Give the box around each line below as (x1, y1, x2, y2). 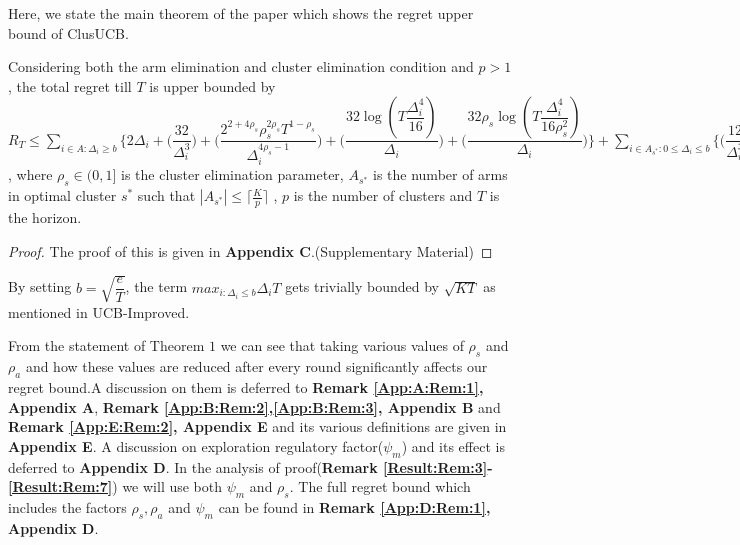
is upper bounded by (149, 75, 276, 96)
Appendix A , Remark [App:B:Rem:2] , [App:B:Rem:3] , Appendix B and (8, 396, 501, 417)
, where (8, 164, 53, 185)
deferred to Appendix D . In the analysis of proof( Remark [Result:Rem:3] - (8, 456, 493, 477)
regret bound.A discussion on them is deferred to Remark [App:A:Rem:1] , (8, 376, 484, 397)
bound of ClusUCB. (8, 22, 129, 43)
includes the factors (8, 496, 127, 517)
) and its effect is (401, 435, 505, 456)
